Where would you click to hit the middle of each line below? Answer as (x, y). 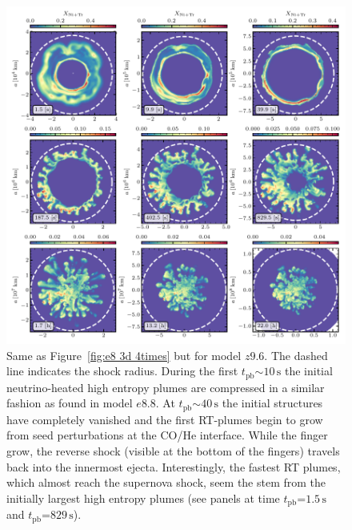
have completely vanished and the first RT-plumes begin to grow (165, 419)
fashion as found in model (70, 403)
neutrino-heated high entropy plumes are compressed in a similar (166, 387)
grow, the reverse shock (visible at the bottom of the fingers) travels (173, 451)
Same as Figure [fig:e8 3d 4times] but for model (124, 355)
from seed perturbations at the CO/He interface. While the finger (167, 435)
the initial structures (272, 403)
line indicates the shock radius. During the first (122, 371)
